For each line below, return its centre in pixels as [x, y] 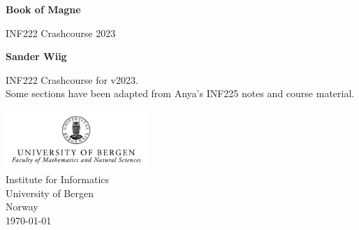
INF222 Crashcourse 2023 [61, 33]
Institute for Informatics [58, 179]
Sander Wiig [36, 56]
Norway [22, 207]
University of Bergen [50, 193]
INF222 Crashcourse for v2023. [72, 79]
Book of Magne [43, 9]
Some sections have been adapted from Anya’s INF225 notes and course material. [180, 93]
